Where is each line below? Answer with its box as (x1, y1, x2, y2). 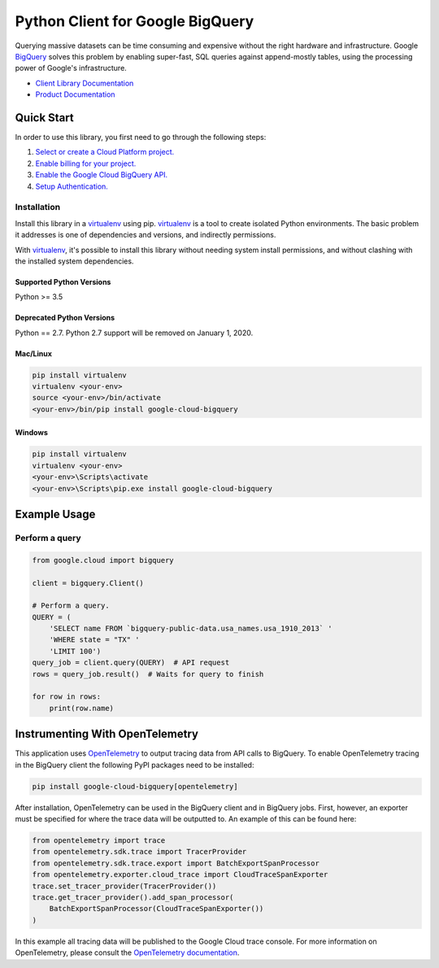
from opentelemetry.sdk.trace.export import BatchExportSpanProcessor (32, 858, 320, 868)
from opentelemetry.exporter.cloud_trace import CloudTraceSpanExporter (32, 870, 328, 879)
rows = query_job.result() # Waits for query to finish (32, 669, 264, 678)
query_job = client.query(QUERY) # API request (32, 658, 230, 667)
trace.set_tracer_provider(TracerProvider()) (32, 881, 217, 891)
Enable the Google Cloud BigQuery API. (35, 170, 168, 180)
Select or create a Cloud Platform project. (35, 147, 175, 157)
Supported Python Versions (15, 277, 111, 286)
